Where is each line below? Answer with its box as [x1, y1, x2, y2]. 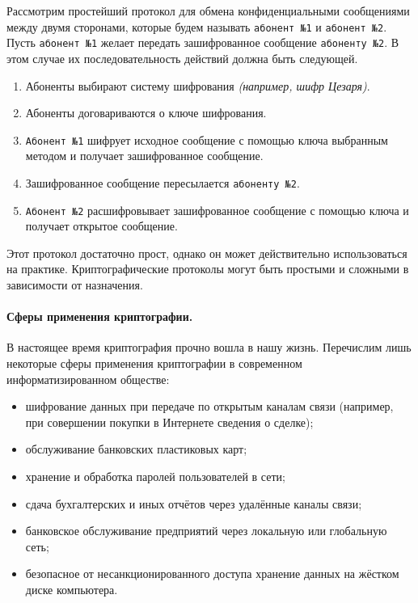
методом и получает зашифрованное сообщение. [25, 147, 264, 164]
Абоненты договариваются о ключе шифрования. [25, 104, 267, 121]
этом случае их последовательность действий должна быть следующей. [6, 49, 358, 66]
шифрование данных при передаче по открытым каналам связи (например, [25, 398, 394, 415]
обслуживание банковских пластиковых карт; [25, 441, 247, 458]
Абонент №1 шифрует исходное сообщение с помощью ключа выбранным [25, 131, 388, 148]
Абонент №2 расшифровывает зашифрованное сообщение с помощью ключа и [25, 201, 409, 218]
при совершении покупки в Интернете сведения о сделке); [25, 413, 314, 430]
